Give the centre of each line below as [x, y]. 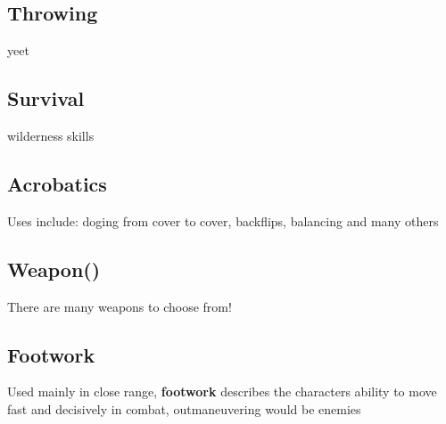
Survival [46, 98]
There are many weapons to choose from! [120, 306]
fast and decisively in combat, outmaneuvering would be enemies [184, 408]
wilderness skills [51, 135]
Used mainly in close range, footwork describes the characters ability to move [222, 391]
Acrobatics [57, 183]
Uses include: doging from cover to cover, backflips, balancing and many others [223, 220]
